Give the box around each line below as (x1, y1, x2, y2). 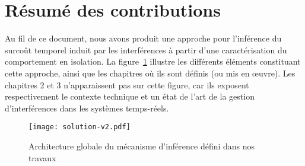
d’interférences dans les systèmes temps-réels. (5, 101, 169, 114)
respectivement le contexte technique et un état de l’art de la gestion (5, 90, 255, 103)
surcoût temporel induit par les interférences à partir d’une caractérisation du (5, 43, 287, 56)
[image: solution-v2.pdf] (28, 123, 131, 132)
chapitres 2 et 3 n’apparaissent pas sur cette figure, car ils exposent (5, 78, 249, 91)
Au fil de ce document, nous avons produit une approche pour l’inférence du (5, 32, 282, 44)
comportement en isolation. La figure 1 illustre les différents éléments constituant (5, 55, 301, 68)
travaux (28, 151, 56, 164)
